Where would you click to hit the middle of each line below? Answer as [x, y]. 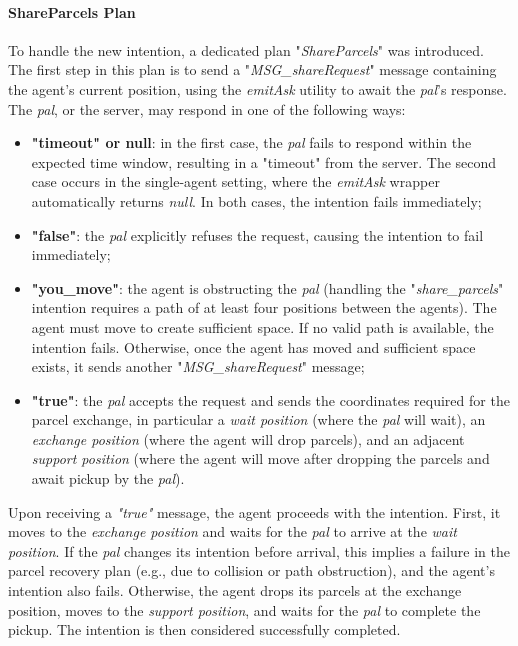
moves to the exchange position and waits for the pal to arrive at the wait [232, 531]
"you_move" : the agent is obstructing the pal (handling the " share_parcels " [267, 287]
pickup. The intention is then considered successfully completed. [204, 629]
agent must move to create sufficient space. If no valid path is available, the [262, 326]
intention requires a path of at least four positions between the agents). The [264, 307]
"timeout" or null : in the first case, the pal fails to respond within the [251, 142]
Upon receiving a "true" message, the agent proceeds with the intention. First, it [254, 511]
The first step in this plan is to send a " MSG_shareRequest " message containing [252, 69]
